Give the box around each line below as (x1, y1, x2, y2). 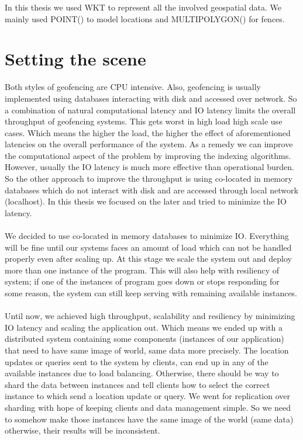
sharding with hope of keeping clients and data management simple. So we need (5, 401, 291, 413)
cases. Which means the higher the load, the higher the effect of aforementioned (5, 126, 291, 138)
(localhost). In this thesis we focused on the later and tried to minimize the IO (5, 195, 287, 207)
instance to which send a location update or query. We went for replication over (5, 390, 291, 402)
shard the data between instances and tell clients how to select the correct (5, 378, 270, 390)
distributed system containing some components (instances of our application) (5, 332, 284, 345)
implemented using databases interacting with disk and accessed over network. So (5, 92, 297, 104)
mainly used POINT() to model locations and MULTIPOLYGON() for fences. (5, 12, 285, 25)
